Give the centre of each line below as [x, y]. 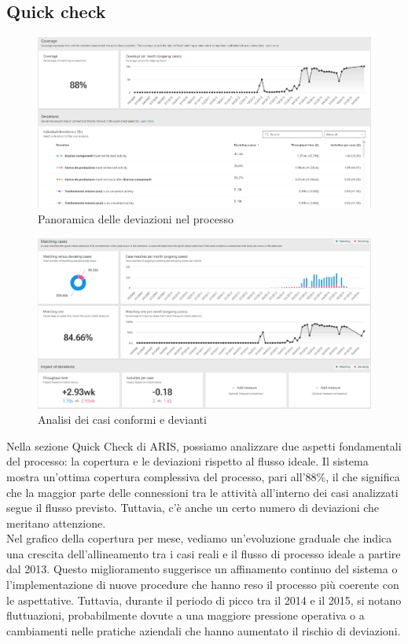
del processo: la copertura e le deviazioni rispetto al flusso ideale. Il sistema [187, 461]
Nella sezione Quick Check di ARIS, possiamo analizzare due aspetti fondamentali [204, 445]
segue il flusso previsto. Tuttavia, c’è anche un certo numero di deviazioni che [193, 508]
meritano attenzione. [56, 523]
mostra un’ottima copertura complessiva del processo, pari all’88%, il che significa [203, 476]
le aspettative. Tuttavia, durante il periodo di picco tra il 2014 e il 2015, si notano [204, 600]
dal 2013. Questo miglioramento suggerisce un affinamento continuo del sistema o [202, 569]
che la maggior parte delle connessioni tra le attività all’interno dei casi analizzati [202, 492]
